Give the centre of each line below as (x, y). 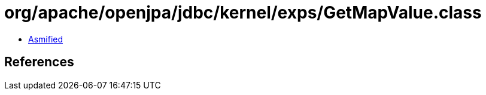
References (39, 62)
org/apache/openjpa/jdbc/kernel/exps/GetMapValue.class (243, 13)
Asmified (46, 39)
